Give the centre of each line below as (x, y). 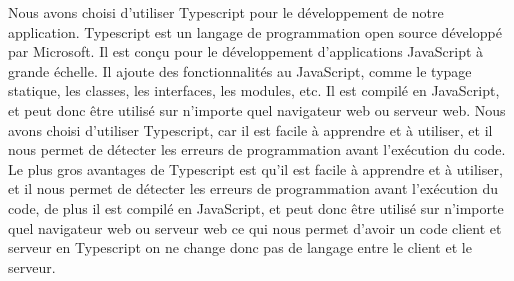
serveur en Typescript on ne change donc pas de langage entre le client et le (240, 247)
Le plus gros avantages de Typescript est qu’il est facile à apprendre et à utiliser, (255, 168)
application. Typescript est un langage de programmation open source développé (255, 31)
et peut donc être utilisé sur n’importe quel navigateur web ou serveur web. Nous (257, 109)
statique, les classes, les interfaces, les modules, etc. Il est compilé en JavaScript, (254, 90)
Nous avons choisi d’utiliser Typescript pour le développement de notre (226, 12)
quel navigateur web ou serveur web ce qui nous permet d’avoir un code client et (255, 227)
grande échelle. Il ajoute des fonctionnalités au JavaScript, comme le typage (240, 70)
